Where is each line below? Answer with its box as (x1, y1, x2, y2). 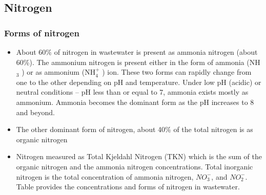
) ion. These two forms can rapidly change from (102, 67, 252, 77)
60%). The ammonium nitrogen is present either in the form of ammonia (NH (16, 56, 260, 67)
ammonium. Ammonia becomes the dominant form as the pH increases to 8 (16, 96, 254, 107)
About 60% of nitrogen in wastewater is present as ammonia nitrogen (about (16, 47, 258, 57)
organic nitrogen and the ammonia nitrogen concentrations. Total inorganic (16, 161, 253, 171)
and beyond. (16, 106, 55, 117)
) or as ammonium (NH (22, 67, 96, 77)
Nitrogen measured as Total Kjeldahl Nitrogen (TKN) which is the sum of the (16, 151, 262, 162)
